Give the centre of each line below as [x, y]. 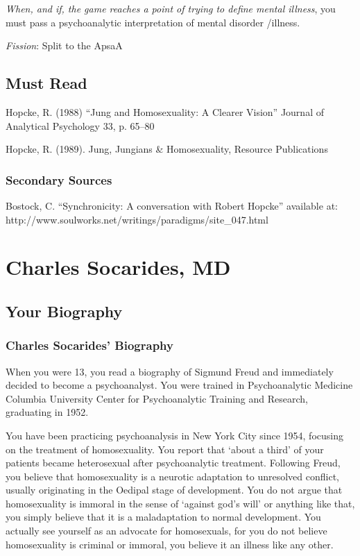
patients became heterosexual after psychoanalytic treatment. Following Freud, [173, 463]
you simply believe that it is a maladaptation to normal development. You [163, 517]
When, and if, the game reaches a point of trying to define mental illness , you [171, 8]
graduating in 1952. [47, 412]
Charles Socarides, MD [118, 267]
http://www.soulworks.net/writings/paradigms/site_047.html [137, 219]
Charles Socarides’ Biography [89, 345]
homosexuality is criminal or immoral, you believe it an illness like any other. [170, 544]
